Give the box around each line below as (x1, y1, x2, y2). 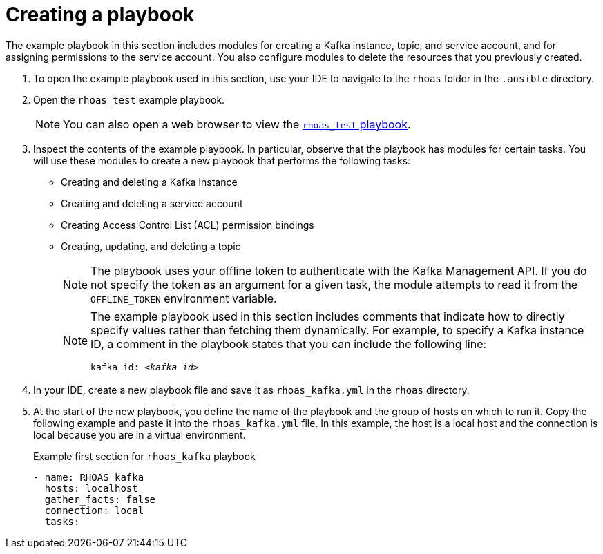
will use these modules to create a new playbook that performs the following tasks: (33, 154, 411, 166)
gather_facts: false (44, 493, 156, 505)
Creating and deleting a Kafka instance (61, 175, 238, 188)
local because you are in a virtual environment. (33, 428, 246, 441)
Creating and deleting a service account (61, 197, 243, 209)
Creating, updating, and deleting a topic (61, 240, 241, 252)
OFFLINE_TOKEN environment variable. (90, 291, 277, 305)
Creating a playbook (6, 3, 195, 26)
